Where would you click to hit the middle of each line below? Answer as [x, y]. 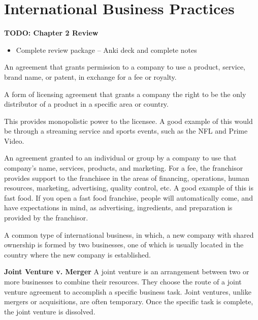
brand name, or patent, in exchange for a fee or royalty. [90, 76]
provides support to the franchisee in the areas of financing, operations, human [127, 178]
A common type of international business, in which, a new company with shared [129, 234]
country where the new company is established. [77, 254]
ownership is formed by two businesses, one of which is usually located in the [124, 245]
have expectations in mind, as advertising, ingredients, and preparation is [118, 207]
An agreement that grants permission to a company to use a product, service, [125, 67]
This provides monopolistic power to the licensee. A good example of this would [128, 121]
